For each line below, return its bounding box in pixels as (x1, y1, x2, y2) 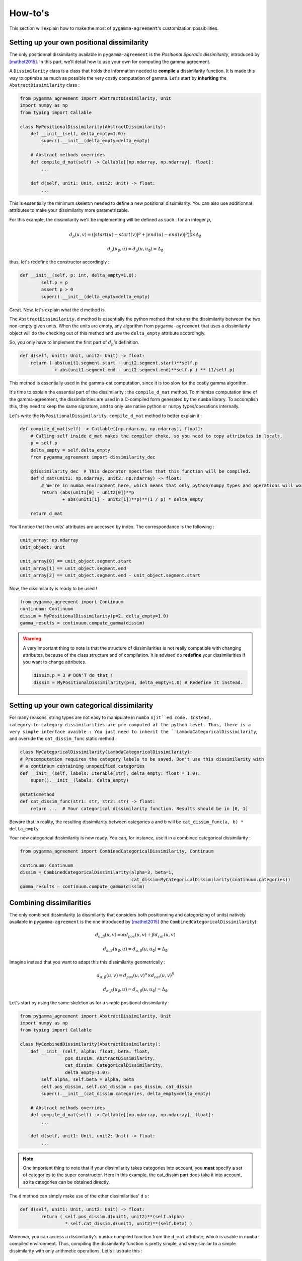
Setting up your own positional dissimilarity (9, 38, 148, 47)
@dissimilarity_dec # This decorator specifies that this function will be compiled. (30, 468, 251, 474)
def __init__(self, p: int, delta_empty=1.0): (20, 272, 137, 278)
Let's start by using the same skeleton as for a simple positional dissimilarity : (9, 999, 170, 1006)
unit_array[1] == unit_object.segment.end (20, 565, 126, 571)
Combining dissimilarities (9, 898, 92, 907)
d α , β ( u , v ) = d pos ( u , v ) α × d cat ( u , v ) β (96, 971, 174, 980)
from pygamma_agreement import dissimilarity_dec (30, 454, 156, 460)
